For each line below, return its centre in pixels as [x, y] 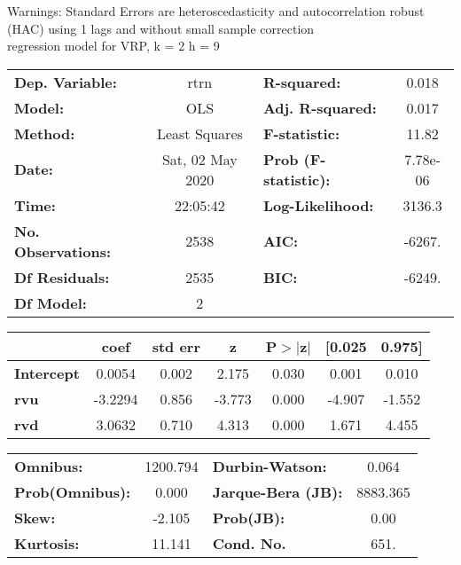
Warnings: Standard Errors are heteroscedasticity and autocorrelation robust [216, 11]
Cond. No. [249, 543]
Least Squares [199, 133]
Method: [45, 133]
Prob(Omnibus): [73, 491]
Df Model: [51, 302]
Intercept [47, 373]
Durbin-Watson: [270, 466]
